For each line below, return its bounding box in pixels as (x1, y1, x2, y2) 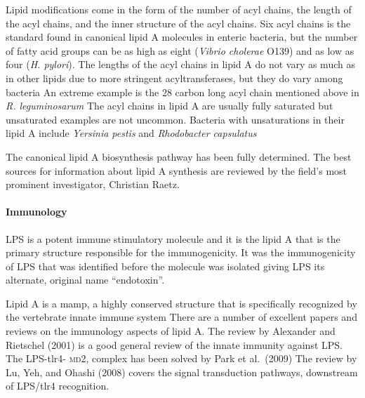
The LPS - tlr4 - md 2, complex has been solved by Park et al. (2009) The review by (6, 351, 357, 366)
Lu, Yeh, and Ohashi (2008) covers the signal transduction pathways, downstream (6, 364, 358, 379)
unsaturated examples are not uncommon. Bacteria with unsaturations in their (6, 112, 345, 126)
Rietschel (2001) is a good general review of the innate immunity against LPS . (6, 337, 343, 352)
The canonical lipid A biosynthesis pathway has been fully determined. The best (6, 149, 352, 164)
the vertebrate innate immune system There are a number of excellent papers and (6, 310, 357, 324)
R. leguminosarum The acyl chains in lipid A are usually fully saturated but (6, 98, 333, 113)
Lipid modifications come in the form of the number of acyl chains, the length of (6, 2, 352, 16)
